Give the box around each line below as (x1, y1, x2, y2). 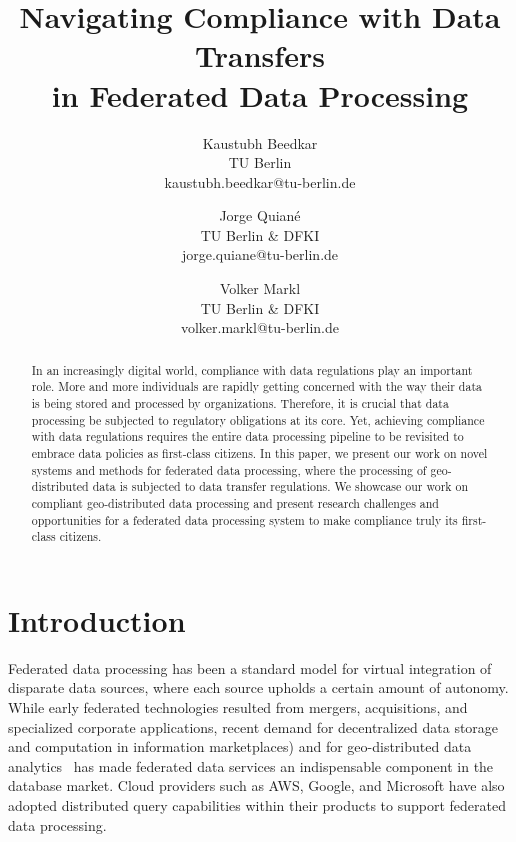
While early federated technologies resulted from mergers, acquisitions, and (8, 696, 468, 717)
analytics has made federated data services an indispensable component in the (8, 755, 494, 776)
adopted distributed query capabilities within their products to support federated (8, 794, 507, 815)
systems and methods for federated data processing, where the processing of (31, 461, 427, 478)
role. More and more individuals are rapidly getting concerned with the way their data (31, 378, 482, 395)
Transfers (195, 35, 325, 76)
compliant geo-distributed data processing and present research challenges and (31, 494, 439, 511)
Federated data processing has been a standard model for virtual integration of (8, 657, 492, 678)
